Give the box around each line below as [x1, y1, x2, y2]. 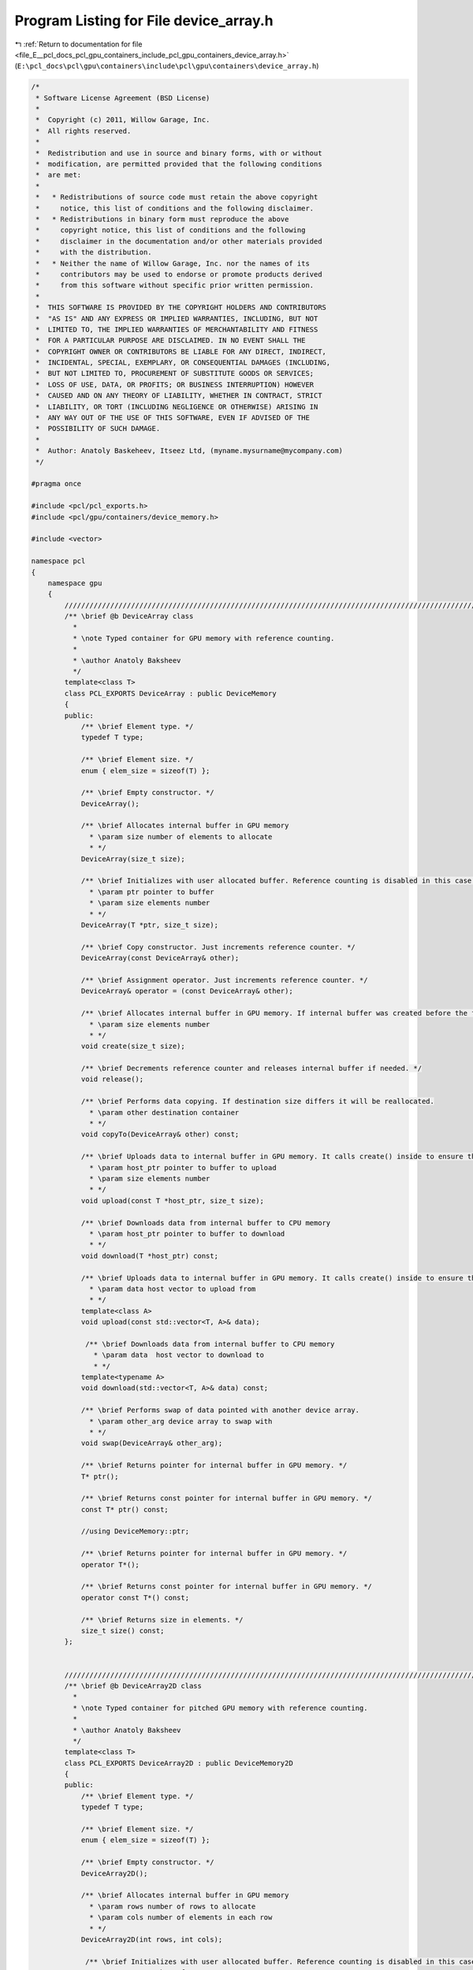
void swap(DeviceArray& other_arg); [80, 1439, 223, 1448]
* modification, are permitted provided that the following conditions [35, 160, 322, 169]
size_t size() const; [80, 1626, 165, 1635]
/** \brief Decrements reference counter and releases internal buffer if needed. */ [80, 1064, 422, 1073]
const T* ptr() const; [80, 1505, 169, 1514]
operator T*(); [80, 1560, 140, 1569]
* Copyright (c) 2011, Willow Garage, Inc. [35, 115, 210, 125]
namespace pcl [31, 556, 86, 566]
